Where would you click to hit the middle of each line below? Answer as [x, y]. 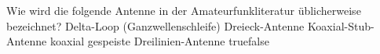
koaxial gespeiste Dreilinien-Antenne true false [160, 41]
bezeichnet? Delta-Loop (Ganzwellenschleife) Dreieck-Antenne [155, 25]
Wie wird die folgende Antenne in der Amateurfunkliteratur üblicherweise [184, 10]
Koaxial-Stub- [341, 25]
